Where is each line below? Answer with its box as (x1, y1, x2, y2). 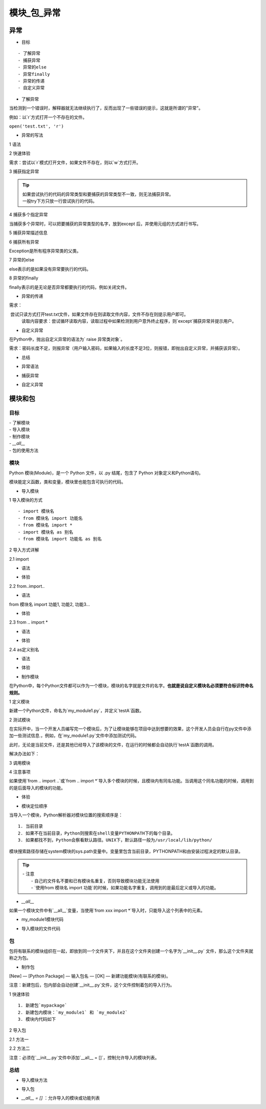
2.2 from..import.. (9, 583, 45, 589)
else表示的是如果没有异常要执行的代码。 (9, 266, 91, 272)
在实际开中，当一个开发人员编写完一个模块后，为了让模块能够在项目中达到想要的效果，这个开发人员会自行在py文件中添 (9, 726, 252, 732)
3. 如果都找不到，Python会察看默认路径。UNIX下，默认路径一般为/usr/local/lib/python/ (18, 838, 213, 843)
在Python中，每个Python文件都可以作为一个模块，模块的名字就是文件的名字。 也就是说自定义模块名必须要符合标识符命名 (9, 683, 254, 689)
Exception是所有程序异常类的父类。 (9, 248, 81, 254)
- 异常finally (18, 71, 50, 77)
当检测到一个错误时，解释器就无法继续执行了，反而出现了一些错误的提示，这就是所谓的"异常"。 (9, 105, 203, 111)
